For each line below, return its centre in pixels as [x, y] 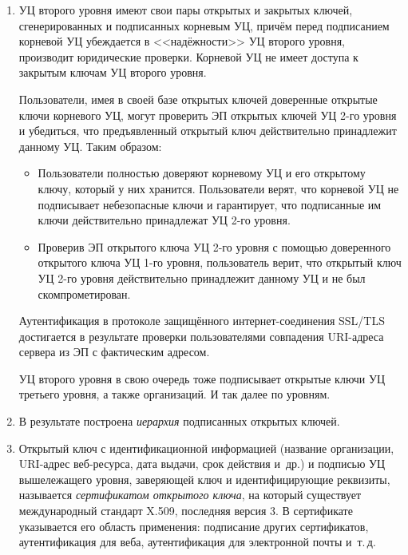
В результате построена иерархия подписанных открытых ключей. [179, 421]
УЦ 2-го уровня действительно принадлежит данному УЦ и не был [202, 277]
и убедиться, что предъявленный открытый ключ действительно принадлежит [208, 131]
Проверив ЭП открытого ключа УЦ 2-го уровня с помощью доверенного [214, 246]
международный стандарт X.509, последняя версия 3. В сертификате [186, 511]
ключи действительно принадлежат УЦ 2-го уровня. [164, 220]
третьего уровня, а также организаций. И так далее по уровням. [174, 394]
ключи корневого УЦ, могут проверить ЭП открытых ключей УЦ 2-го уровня [208, 115]
